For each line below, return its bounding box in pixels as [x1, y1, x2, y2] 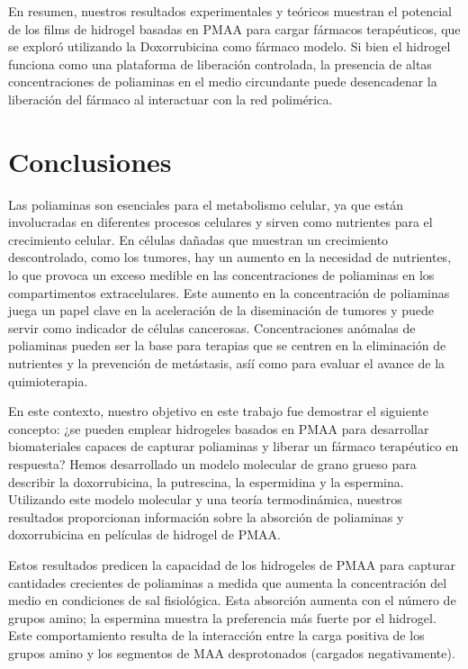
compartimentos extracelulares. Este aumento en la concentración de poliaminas [8, 283, 450, 302]
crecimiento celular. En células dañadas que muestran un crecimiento [8, 230, 389, 249]
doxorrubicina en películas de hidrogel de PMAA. [8, 525, 281, 544]
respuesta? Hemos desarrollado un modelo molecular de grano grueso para [8, 455, 417, 473]
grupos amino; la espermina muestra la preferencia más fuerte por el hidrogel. [8, 608, 436, 627]
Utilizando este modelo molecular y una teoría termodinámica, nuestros [8, 490, 402, 509]
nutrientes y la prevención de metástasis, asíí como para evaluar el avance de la [8, 354, 445, 373]
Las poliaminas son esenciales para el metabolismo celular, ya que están [8, 194, 404, 213]
